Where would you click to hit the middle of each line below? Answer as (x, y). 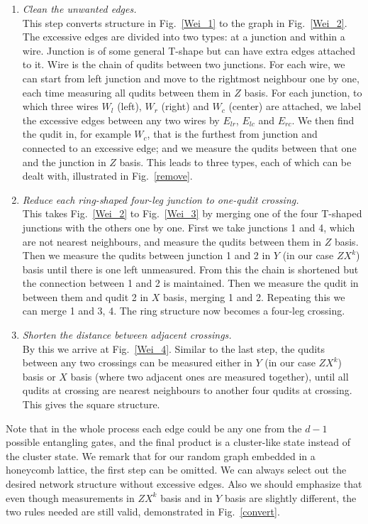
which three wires (60, 106)
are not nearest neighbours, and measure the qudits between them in (172, 241)
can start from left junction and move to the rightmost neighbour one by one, (191, 78)
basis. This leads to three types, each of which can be (235, 162)
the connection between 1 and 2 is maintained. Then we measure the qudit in (190, 283)
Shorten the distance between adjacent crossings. (127, 335)
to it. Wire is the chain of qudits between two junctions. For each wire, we (184, 64)
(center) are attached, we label (295, 106)
